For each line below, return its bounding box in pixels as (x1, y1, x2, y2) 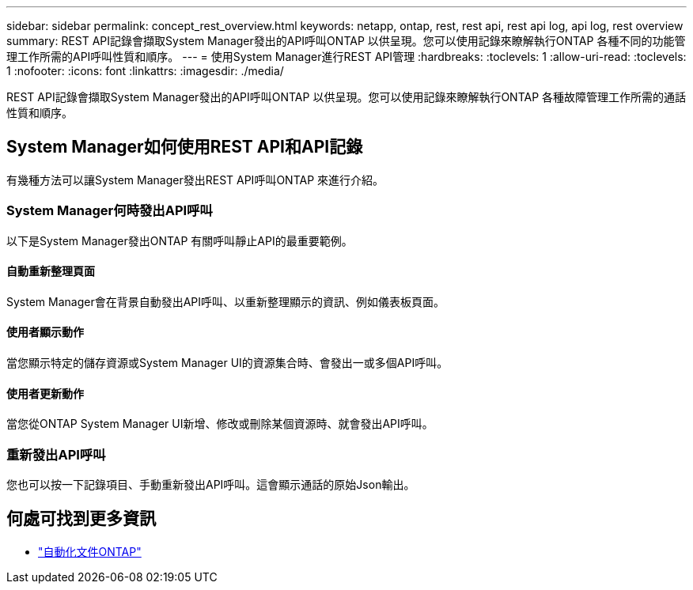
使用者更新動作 (6, 386, 84, 400)
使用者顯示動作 (6, 325, 84, 339)
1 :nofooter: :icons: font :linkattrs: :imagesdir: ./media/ (6, 64, 284, 78)
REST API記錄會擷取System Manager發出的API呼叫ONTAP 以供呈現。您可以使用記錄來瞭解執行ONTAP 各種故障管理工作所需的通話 (6, 90, 687, 104)
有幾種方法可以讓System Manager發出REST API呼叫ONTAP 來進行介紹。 (6, 172, 384, 187)
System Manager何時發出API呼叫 (6, 202, 213, 219)
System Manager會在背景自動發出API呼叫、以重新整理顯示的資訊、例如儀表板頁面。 (6, 294, 445, 308)
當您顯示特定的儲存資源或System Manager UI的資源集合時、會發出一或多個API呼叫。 (6, 356, 449, 370)
